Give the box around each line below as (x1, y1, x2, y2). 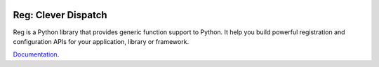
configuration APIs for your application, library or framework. (13, 37, 189, 45)
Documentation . (13, 50, 60, 59)
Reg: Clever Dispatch (13, 9, 108, 21)
